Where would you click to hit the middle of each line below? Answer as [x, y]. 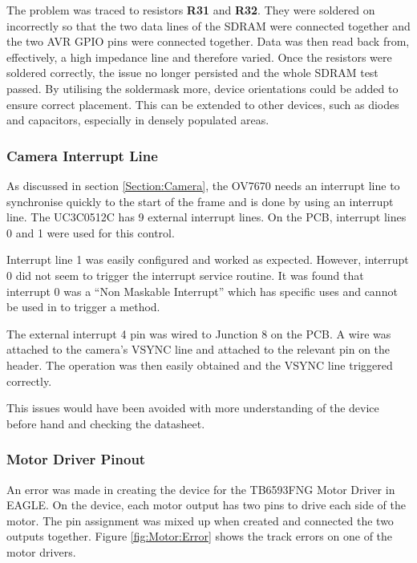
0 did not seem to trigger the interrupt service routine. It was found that [185, 275]
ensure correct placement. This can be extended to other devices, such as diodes [203, 104]
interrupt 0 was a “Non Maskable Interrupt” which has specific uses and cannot [202, 291]
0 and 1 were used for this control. [91, 232]
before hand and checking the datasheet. [106, 423]
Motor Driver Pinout [76, 459]
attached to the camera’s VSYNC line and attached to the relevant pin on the [198, 349]
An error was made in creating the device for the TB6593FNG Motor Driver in [201, 489]
